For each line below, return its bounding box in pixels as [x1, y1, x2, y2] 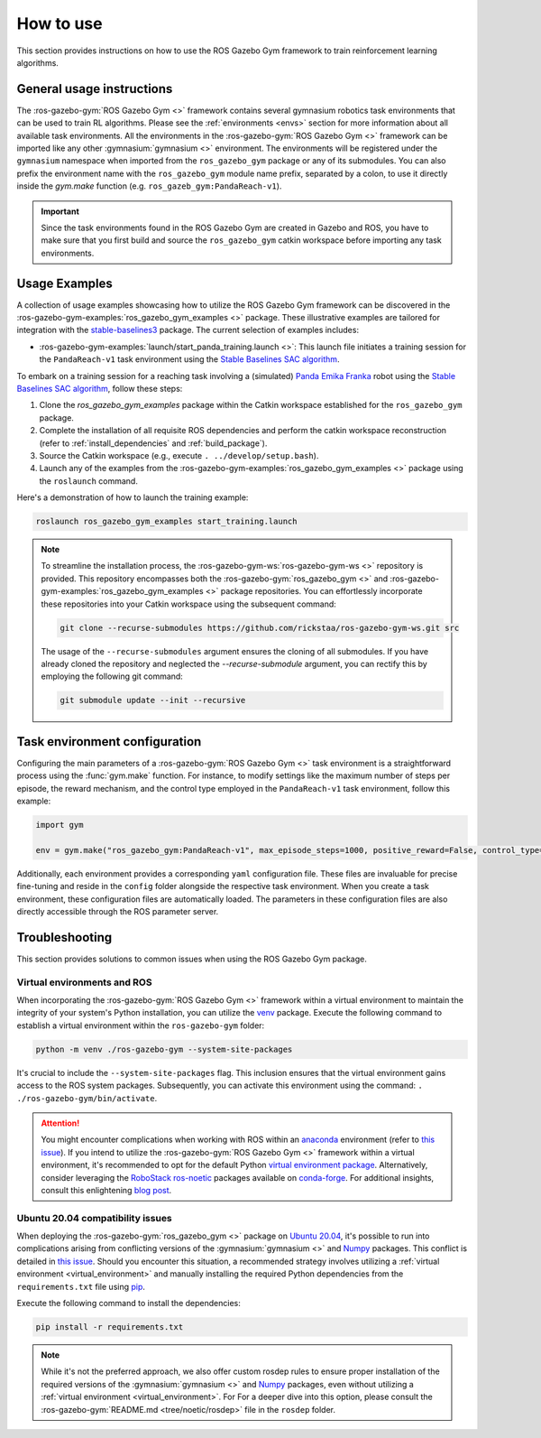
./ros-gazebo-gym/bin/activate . [16, 1092, 158, 1103]
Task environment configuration [16, 734, 202, 749]
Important [41, 206, 80, 217]
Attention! [41, 1118, 80, 1128]
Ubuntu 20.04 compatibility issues [16, 1211, 173, 1224]
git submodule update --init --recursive [60, 695, 246, 706]
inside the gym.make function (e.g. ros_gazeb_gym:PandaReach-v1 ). [16, 181, 282, 191]
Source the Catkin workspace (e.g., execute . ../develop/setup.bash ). [39, 450, 319, 460]
